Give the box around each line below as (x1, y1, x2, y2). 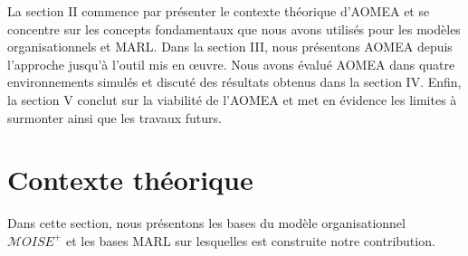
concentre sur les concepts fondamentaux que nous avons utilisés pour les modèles (7, 19, 461, 38)
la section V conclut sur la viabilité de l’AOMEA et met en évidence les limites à (7, 90, 457, 109)
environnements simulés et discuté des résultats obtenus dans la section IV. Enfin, (7, 72, 462, 91)
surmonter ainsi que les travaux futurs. (7, 108, 222, 127)
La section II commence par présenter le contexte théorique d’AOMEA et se (7, 2, 430, 20)
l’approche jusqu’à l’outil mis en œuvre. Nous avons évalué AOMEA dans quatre (7, 54, 455, 73)
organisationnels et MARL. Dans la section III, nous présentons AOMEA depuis (7, 37, 453, 56)
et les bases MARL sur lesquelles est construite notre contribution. (65, 231, 435, 250)
